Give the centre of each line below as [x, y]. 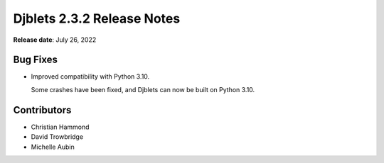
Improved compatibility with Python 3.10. [90, 77]
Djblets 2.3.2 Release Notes [97, 18]
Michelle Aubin [53, 147]
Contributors [42, 110]
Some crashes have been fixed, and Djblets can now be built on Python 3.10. [143, 89]
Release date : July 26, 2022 [55, 40]
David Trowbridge [57, 137]
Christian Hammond [60, 127]
